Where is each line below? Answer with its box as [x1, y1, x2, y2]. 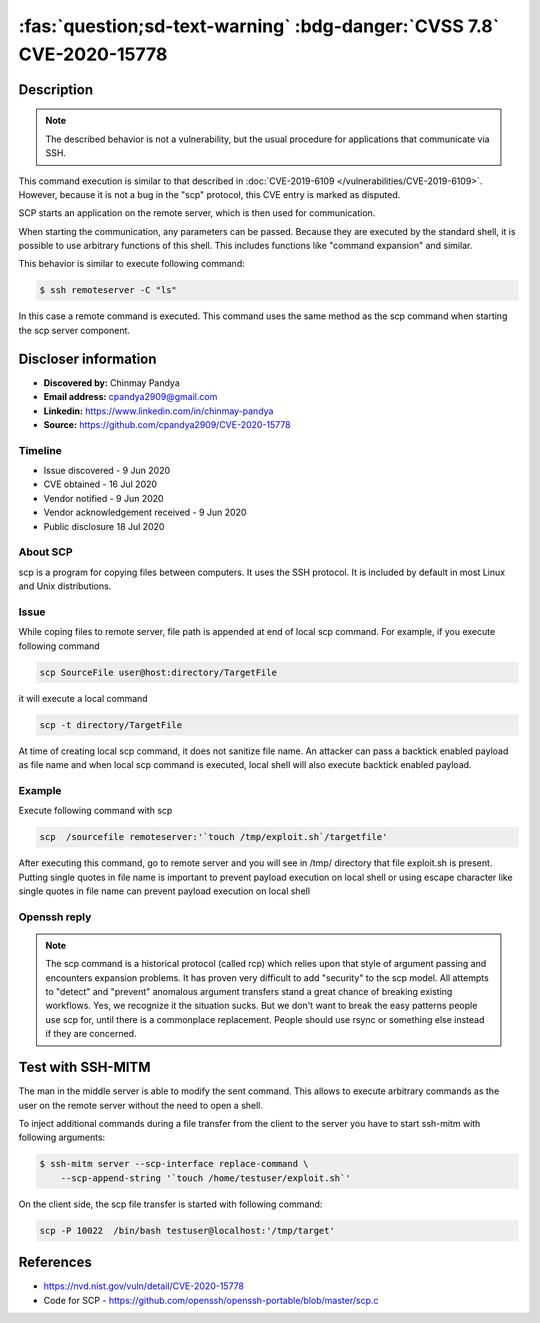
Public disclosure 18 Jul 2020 [43, 520, 165, 532]
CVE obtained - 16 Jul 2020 [43, 478, 158, 490]
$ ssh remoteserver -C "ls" [39, 285, 177, 296]
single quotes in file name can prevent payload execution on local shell [18, 885, 310, 897]
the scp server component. [18, 324, 130, 336]
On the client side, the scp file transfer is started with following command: [18, 1198, 323, 1210]
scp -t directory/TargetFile [39, 719, 183, 730]
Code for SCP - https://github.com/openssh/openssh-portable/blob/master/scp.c [43, 1294, 379, 1306]
